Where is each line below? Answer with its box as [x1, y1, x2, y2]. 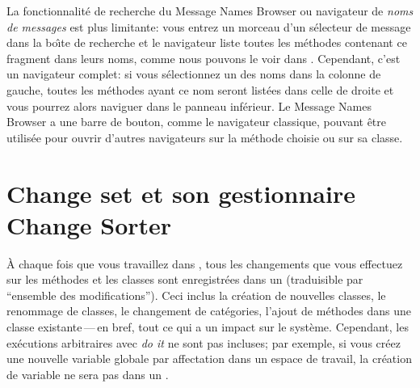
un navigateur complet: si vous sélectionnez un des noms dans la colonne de [6, 65, 381, 82]
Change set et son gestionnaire [6, 176, 355, 209]
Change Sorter [6, 208, 172, 241]
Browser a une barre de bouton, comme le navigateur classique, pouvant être [6, 113, 387, 130]
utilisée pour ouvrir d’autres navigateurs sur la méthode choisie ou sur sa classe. [6, 129, 403, 145]
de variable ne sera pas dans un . [6, 365, 169, 382]
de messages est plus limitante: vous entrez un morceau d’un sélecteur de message [6, 18, 411, 35]
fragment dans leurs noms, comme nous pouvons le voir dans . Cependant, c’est [6, 49, 401, 66]
